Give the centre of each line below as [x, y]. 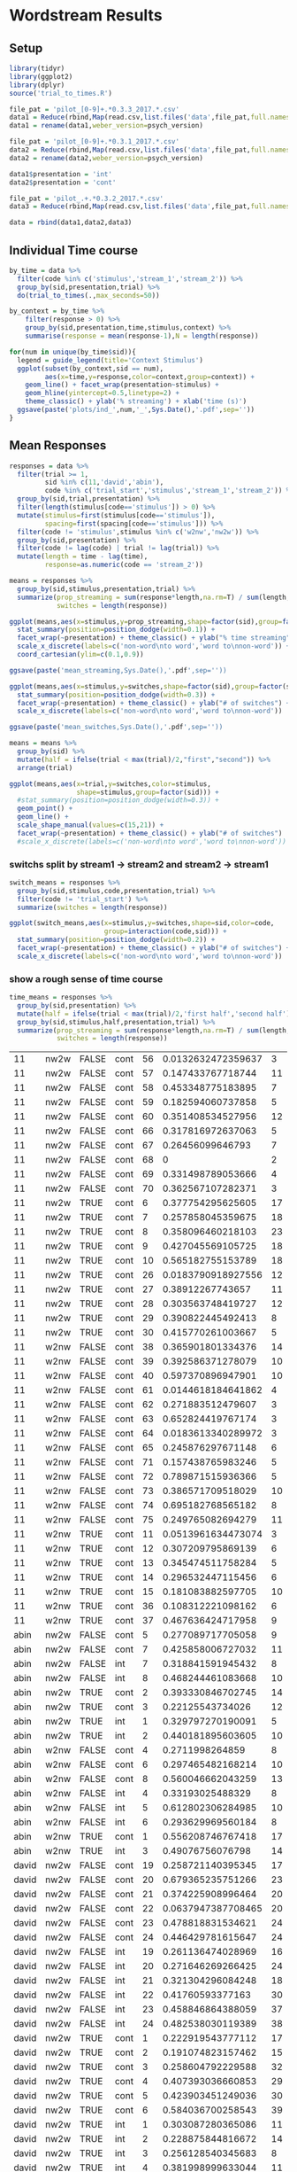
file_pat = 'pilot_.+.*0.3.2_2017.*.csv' [87, 199]
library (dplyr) [37, 85]
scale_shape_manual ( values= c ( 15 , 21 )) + [91, 825]
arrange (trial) [45, 767]
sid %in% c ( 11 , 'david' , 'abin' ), [104, 483]
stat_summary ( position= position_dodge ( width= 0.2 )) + [116, 940]
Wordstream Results [86, 16]
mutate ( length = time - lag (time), [83, 557]
